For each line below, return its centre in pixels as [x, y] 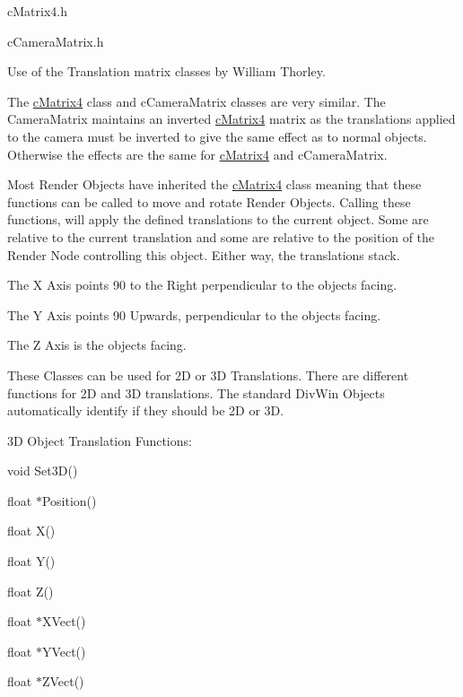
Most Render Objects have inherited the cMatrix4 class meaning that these [214, 184]
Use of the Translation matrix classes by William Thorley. [166, 71]
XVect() [64, 621]
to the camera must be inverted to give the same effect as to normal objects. [217, 136]
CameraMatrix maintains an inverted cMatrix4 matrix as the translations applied [231, 119]
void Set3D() [43, 470]
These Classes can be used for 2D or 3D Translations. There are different [208, 375]
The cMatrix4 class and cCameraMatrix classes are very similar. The [197, 101]
